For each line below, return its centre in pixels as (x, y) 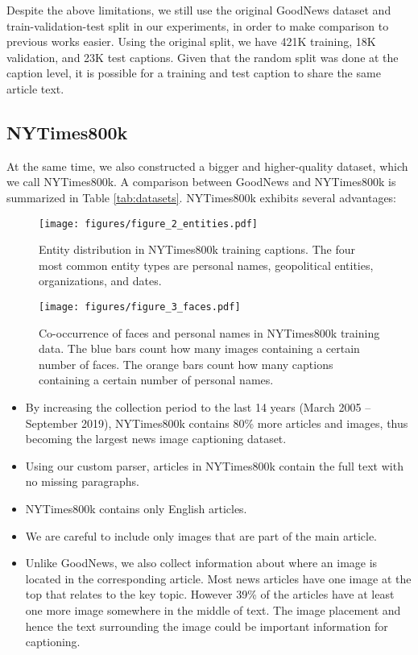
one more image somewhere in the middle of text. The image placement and (213, 609)
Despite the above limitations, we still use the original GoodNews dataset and (199, 10)
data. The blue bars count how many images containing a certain (199, 348)
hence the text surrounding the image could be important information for (207, 626)
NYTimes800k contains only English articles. (136, 508)
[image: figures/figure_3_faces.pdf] (140, 307)
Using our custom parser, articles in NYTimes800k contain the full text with (214, 465)
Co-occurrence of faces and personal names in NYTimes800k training (209, 332)
